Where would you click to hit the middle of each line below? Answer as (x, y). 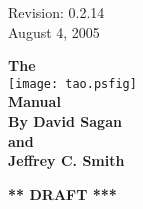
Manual (34, 101)
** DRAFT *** (62, 193)
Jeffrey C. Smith (66, 160)
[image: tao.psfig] (72, 83)
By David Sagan (65, 121)
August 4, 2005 (54, 31)
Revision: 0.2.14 (56, 12)
